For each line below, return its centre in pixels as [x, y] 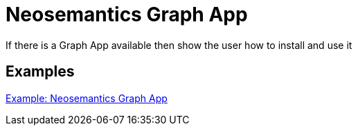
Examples [40, 72]
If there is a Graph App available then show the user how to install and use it [179, 45]
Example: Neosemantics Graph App [87, 98]
